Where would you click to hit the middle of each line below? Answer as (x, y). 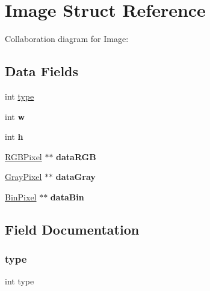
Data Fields (42, 71)
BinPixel (21, 196)
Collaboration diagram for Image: (67, 39)
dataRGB (76, 156)
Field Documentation (72, 229)
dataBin (67, 196)
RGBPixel (23, 156)
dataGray (76, 177)
